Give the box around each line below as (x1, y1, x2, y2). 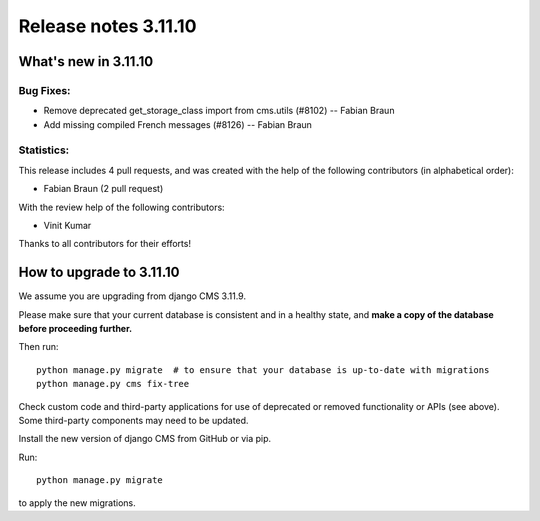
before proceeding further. (18, 323, 133, 335)
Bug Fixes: (18, 83, 71, 97)
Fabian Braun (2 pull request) (43, 183, 164, 195)
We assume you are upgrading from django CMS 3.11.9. (18, 290, 247, 302)
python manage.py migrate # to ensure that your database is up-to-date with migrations (36, 364, 490, 375)
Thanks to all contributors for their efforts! (18, 238, 192, 250)
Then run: (18, 341, 59, 353)
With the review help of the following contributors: (18, 201, 225, 213)
